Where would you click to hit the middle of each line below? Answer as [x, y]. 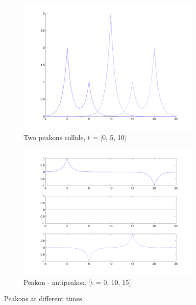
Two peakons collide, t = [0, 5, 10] [75, 137]
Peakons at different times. [44, 298]
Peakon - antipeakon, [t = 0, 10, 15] [77, 282]
